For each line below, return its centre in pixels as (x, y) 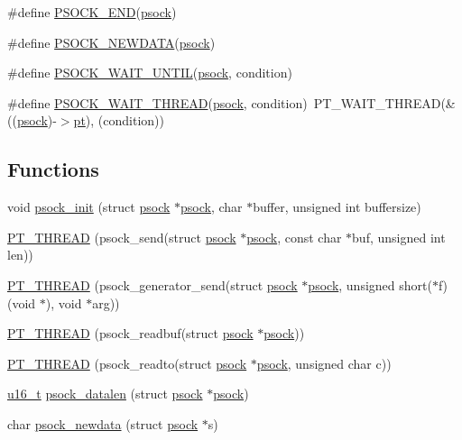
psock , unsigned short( (370, 284)
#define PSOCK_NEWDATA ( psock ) (111, 42)
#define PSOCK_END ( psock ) (92, 12)
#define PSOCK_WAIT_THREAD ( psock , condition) (157, 102)
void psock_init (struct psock (89, 207)
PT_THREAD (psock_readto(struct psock (127, 363)
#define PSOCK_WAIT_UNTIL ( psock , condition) (150, 73)
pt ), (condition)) (119, 120)
